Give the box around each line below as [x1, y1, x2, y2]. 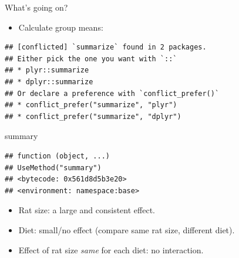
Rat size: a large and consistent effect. [18, 204, 155, 216]
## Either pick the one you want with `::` [5, 54, 177, 63]
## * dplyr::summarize [5, 77, 93, 86]
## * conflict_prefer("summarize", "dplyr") [5, 112, 181, 121]
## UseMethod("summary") [5, 163, 102, 172]
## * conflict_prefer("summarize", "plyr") [5, 101, 177, 110]
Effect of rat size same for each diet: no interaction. [18, 243, 204, 256]
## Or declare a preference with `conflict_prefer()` [5, 89, 220, 98]
